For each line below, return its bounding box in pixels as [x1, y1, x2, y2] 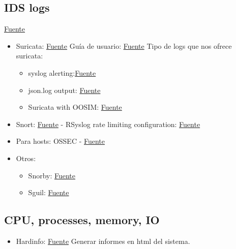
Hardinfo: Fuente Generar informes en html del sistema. [16, 235, 190, 246]
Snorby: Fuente [28, 170, 76, 180]
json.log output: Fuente [28, 84, 101, 95]
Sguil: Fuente [28, 187, 69, 198]
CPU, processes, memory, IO [4, 212, 160, 228]
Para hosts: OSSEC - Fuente [16, 136, 105, 146]
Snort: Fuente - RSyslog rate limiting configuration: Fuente [16, 118, 200, 129]
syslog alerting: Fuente [28, 67, 96, 78]
